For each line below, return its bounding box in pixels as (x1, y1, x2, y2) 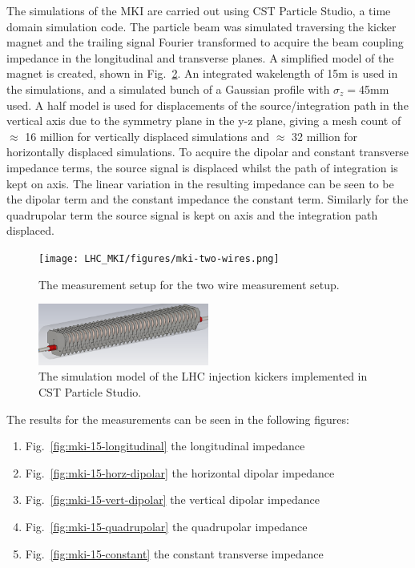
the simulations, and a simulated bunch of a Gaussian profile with (6, 80, 330, 97)
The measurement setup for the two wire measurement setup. (38, 276, 340, 292)
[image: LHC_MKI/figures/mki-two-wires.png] (38, 252, 280, 264)
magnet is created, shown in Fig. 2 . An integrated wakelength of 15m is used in (6, 65, 398, 82)
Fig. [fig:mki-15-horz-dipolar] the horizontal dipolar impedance (25, 464, 335, 481)
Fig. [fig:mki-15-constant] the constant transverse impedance (25, 545, 324, 562)
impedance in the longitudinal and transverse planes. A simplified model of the (6, 49, 394, 66)
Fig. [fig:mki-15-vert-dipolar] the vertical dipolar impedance (25, 491, 320, 508)
